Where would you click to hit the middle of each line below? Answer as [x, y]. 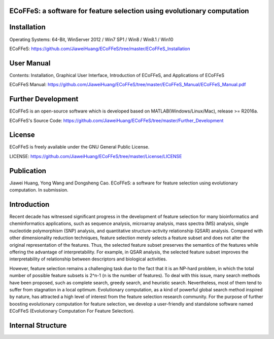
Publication [28, 171]
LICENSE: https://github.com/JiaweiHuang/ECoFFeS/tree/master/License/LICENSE [96, 156]
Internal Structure [38, 325]
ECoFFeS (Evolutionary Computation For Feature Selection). [72, 311]
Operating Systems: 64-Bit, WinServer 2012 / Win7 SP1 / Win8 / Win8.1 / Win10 [91, 39]
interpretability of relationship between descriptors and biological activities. [88, 259]
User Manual [30, 63]
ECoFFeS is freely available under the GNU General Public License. [79, 147]
